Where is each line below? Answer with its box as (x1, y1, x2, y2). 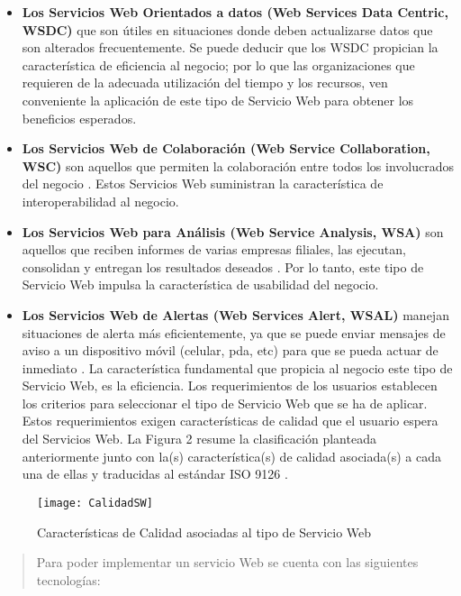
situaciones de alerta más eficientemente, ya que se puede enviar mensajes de (22, 323, 446, 342)
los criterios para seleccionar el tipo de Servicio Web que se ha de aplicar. (22, 393, 428, 412)
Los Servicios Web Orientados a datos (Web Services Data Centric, (22, 3, 448, 21)
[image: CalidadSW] (37, 496, 153, 509)
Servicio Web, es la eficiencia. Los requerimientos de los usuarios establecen (22, 376, 438, 395)
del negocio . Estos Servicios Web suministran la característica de (22, 174, 384, 193)
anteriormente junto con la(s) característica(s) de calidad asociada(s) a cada (22, 446, 442, 465)
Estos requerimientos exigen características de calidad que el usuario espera (22, 411, 438, 430)
